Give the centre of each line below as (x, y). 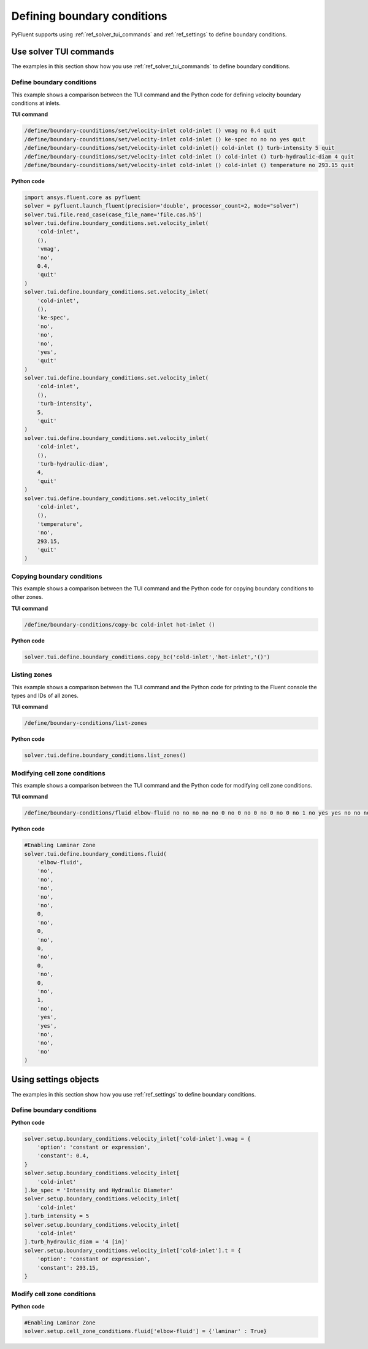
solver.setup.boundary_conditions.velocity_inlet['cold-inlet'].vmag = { (137, 1139)
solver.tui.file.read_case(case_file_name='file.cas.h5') (113, 214)
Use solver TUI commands (63, 52)
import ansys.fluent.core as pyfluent (82, 197)
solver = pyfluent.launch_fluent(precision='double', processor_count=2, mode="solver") (162, 206)
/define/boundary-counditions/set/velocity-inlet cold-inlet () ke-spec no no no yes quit (165, 139)
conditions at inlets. (36, 103)
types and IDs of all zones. (45, 695)
